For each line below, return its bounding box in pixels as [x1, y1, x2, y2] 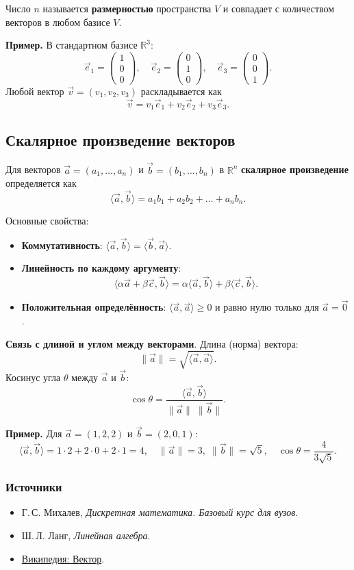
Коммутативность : [21, 237, 103, 252]
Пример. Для [5, 426, 62, 441]
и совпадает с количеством [223, 1, 335, 15]
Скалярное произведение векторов [5, 129, 236, 150]
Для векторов [5, 162, 61, 177]
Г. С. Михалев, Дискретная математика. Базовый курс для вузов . [21, 505, 299, 519]
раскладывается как [140, 83, 222, 98]
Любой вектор [5, 83, 64, 98]
